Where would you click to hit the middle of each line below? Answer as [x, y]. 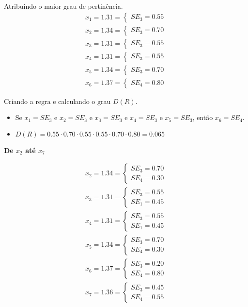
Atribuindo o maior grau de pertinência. [63, 6]
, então [203, 117]
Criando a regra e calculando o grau [57, 101]
